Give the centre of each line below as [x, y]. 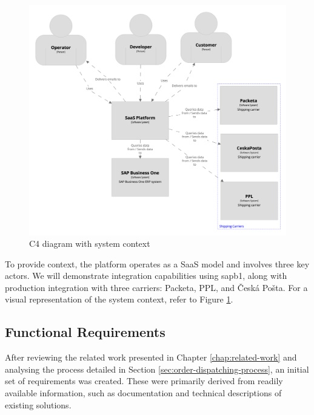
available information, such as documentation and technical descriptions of [143, 393]
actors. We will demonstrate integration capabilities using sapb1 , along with [146, 276]
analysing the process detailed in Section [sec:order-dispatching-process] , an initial [157, 369]
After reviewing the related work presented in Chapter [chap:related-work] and [151, 357]
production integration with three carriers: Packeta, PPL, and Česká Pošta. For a [156, 287]
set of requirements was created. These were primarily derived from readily [144, 381]
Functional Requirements [85, 332]
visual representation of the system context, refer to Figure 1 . [119, 299]
